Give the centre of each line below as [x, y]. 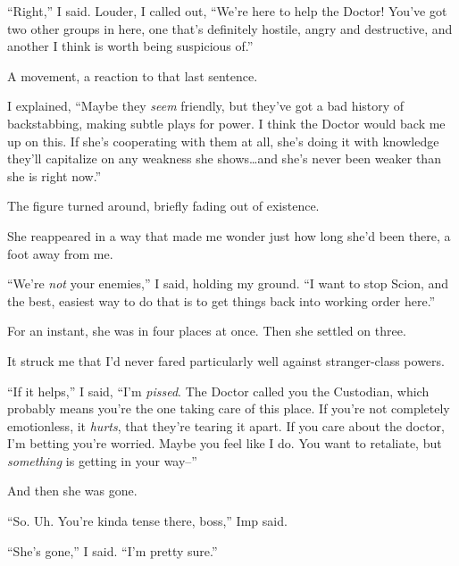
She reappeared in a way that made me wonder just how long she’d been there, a [229, 235]
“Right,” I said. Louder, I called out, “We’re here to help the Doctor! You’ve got [227, 11]
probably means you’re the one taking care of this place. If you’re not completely [229, 408]
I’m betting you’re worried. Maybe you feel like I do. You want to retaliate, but [225, 443]
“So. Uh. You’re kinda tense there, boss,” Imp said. [147, 521]
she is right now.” [54, 175]
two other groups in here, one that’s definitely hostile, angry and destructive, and [230, 28]
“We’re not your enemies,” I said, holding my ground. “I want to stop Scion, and [228, 283]
